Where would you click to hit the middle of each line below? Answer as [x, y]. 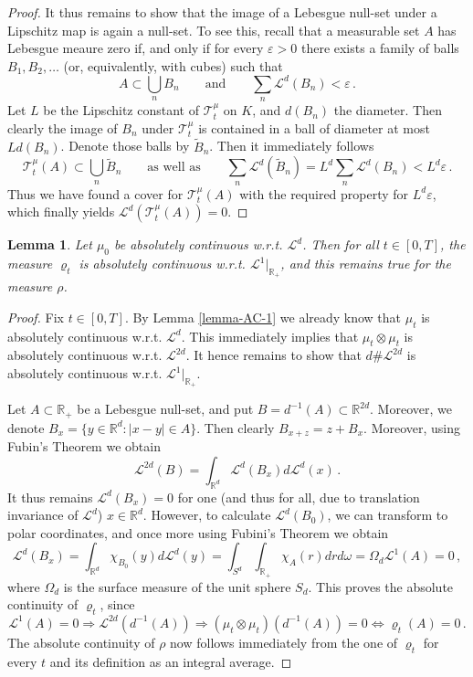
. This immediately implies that [270, 336]
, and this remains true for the [366, 264]
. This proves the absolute [381, 586]
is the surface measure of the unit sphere [177, 586]
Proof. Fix [36, 317]
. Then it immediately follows [292, 146]
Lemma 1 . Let [50, 244]
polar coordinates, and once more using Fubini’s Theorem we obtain [198, 532]
